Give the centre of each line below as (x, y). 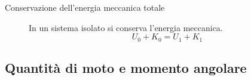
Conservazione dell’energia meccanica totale (85, 7)
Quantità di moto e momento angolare (126, 68)
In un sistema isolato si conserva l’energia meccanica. (126, 27)
